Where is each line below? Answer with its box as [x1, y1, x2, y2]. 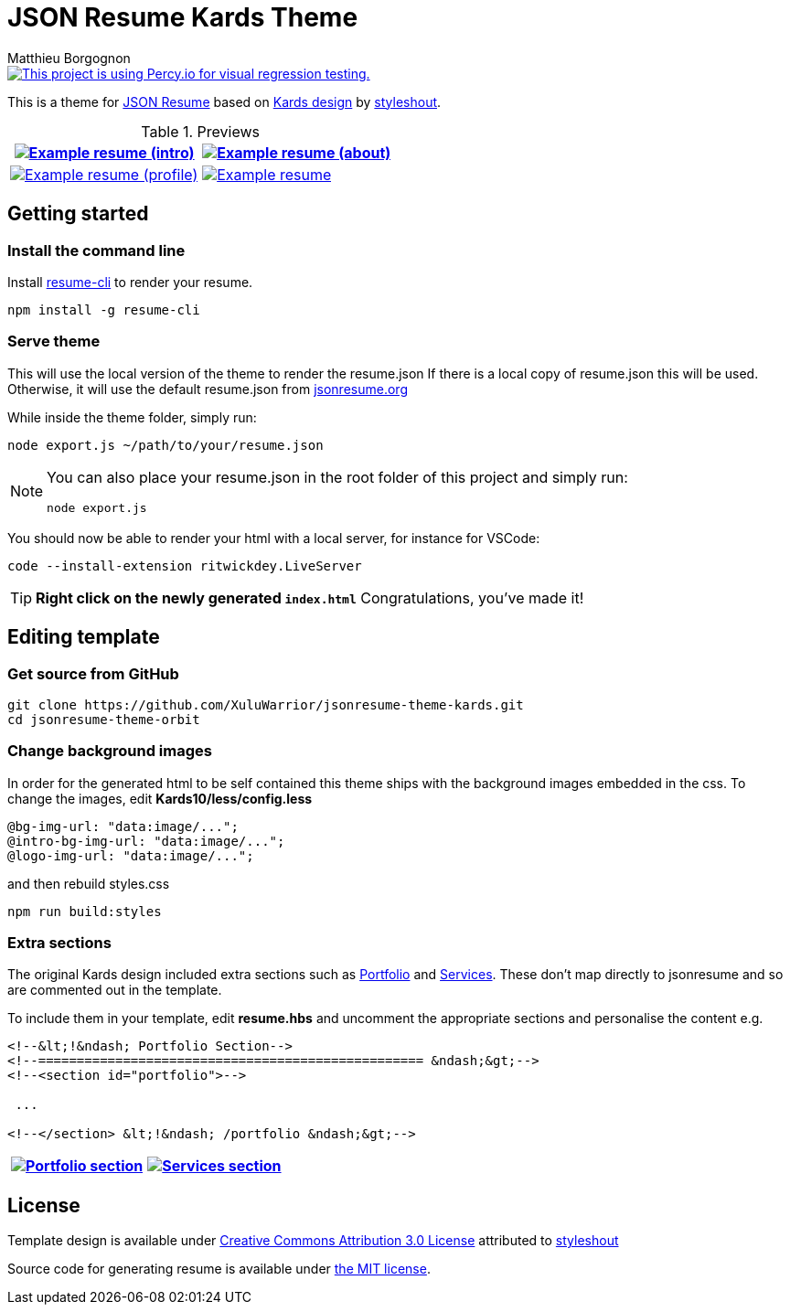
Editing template [7, 625, 160, 649]
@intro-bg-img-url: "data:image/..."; [7, 833, 285, 848]
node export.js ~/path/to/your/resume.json [7, 437, 324, 453]
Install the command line [7, 240, 186, 260]
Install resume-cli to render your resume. [7, 273, 253, 290]
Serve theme [7, 332, 101, 351]
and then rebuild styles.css [7, 875, 170, 891]
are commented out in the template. [7, 982, 222, 998]
